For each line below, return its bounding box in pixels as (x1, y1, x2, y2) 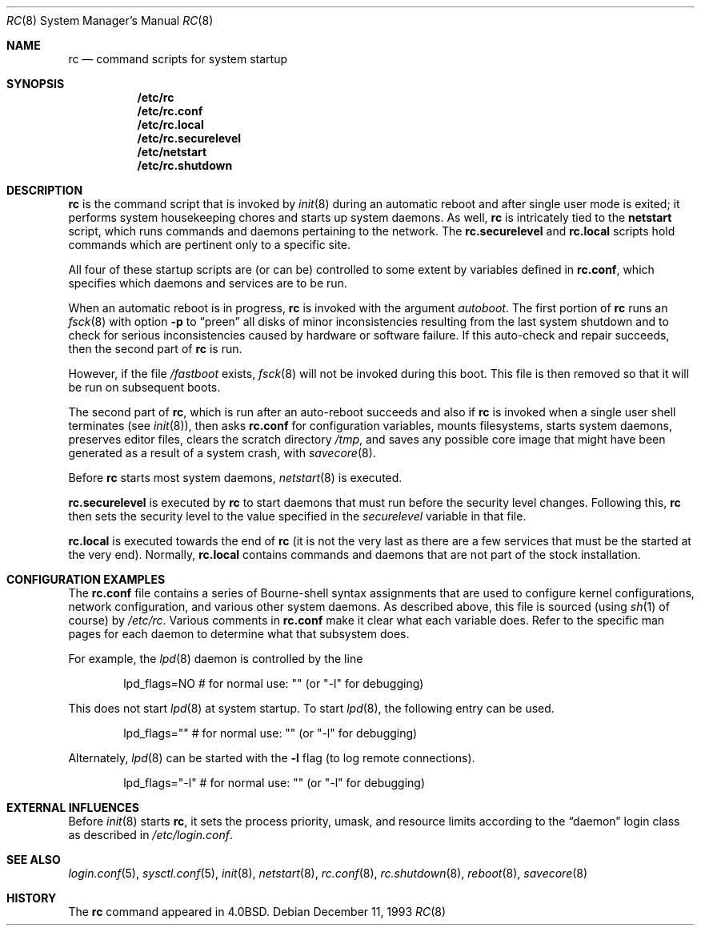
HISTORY (6, 891, 57, 905)
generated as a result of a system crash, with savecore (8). (68, 446, 376, 460)
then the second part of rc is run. (68, 342, 242, 356)
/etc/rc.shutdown (137, 159, 233, 172)
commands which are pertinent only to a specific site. (68, 238, 351, 251)
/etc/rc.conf (137, 104, 203, 118)
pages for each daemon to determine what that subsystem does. (68, 627, 410, 641)
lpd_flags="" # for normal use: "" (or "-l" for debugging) (123, 726, 418, 740)
